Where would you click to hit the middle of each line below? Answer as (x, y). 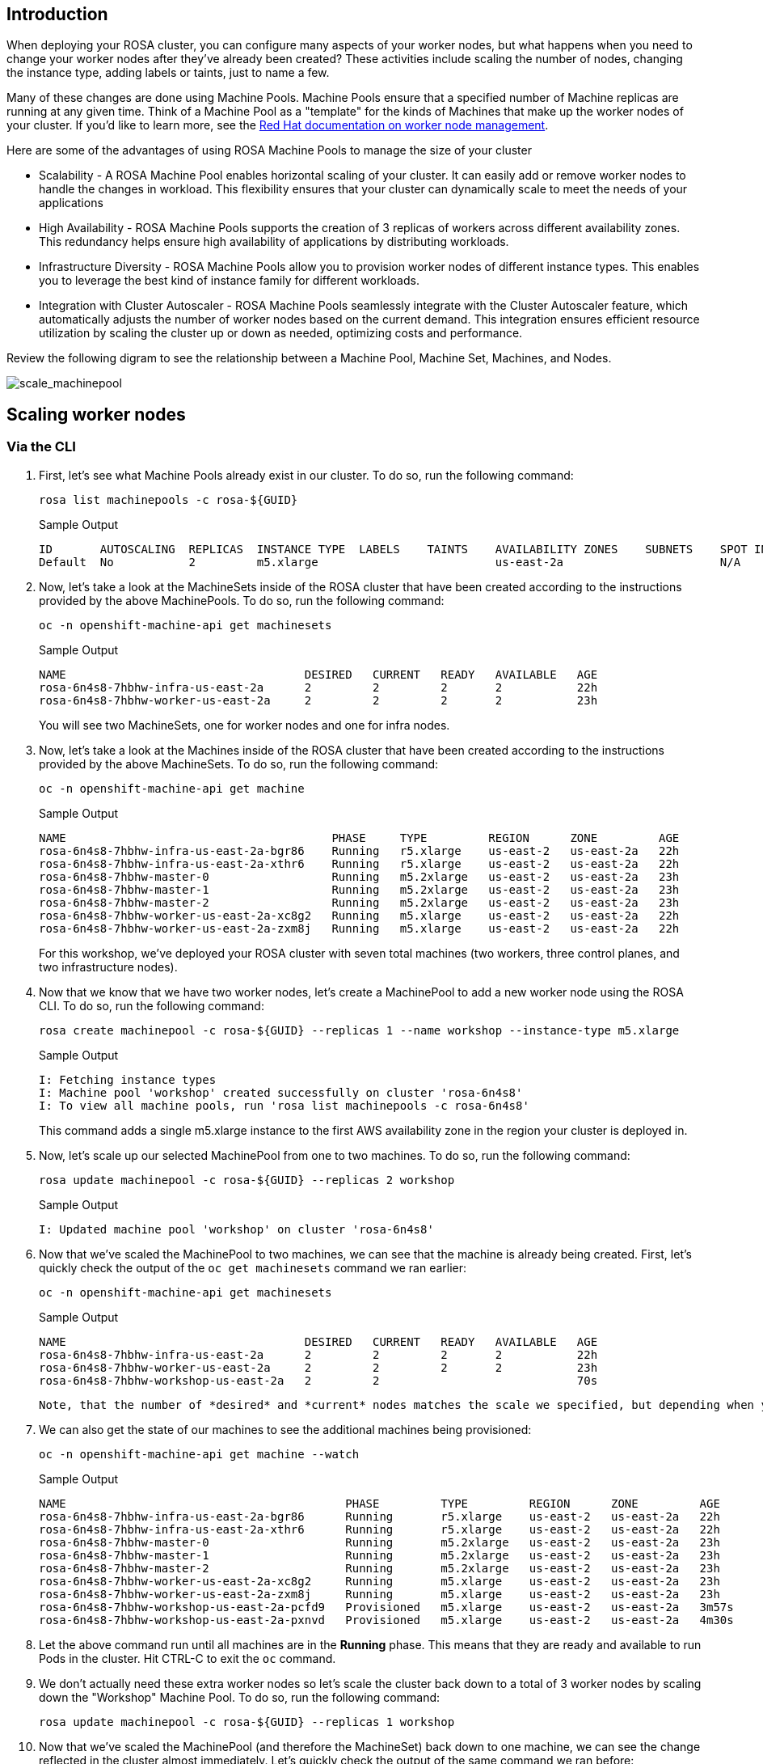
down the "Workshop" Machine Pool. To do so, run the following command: (240, 1697)
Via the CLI (41, 447)
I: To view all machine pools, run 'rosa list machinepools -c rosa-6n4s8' (284, 1105)
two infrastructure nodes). (108, 967)
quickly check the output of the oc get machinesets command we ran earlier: (253, 1267)
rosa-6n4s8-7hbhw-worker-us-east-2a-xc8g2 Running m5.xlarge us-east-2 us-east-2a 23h (379, 1581)
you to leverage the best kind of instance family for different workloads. (229, 281)
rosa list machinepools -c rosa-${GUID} (169, 499)
